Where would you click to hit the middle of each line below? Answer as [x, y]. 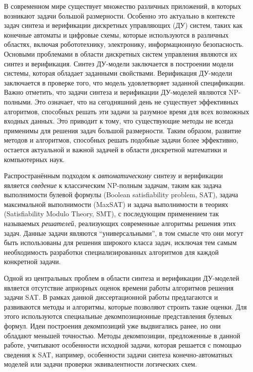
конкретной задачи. [32, 261]
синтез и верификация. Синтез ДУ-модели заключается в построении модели [119, 63]
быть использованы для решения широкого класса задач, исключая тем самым [120, 242]
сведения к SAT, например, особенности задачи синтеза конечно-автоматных [118, 354]
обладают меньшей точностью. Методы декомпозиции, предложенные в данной [122, 335]
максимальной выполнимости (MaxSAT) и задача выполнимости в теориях [116, 204]
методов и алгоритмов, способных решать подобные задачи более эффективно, [121, 140]
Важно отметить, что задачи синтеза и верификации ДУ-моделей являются [115, 92]
